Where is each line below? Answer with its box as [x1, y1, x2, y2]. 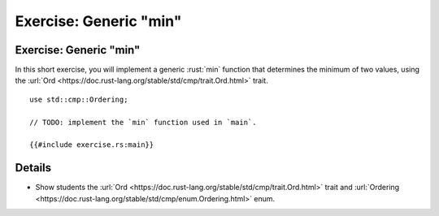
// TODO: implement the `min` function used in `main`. [29, 118, 257, 127]
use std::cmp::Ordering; [29, 94, 128, 104]
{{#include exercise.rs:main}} [29, 140, 154, 149]
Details [15, 161, 52, 175]
